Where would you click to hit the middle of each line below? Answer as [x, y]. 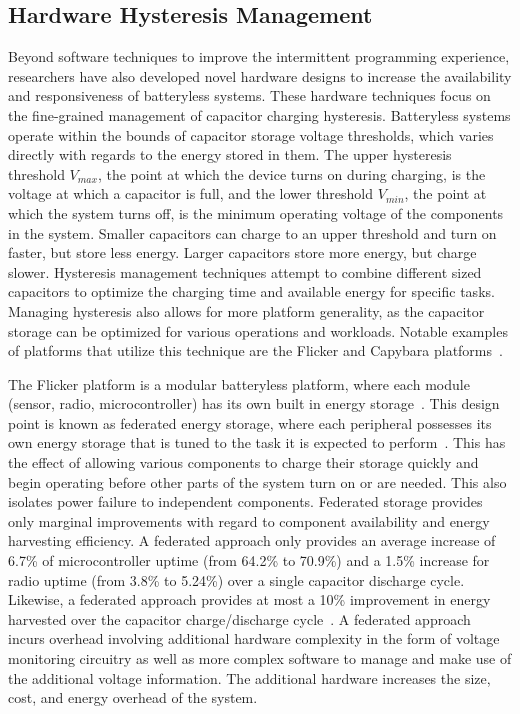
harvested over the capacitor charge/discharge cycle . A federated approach [239, 618]
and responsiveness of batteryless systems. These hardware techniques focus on [249, 95]
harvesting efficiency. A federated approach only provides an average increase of [252, 540]
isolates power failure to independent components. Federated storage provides [245, 501]
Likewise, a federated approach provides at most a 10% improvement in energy [249, 599]
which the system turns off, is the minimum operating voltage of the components [256, 212]
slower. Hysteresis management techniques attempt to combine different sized [245, 271]
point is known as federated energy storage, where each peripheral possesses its [250, 422]
